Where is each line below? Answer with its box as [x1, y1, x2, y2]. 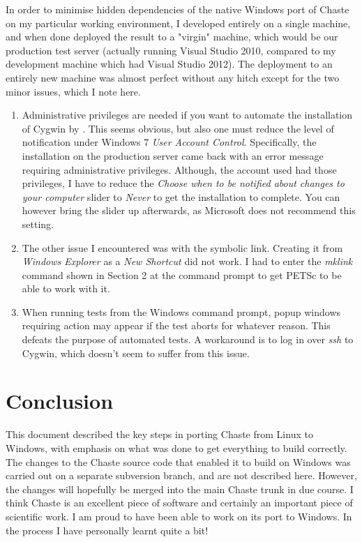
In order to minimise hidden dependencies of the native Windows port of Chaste [6, 2, 349, 16]
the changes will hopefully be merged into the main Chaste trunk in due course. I [6, 481, 354, 496]
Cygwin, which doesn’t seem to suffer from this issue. [22, 345, 250, 360]
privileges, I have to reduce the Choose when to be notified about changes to [22, 176, 345, 190]
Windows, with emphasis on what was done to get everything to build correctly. [6, 440, 347, 455]
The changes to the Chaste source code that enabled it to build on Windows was [6, 454, 351, 469]
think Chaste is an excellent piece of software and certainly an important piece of [6, 495, 353, 510]
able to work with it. [22, 281, 110, 296]
